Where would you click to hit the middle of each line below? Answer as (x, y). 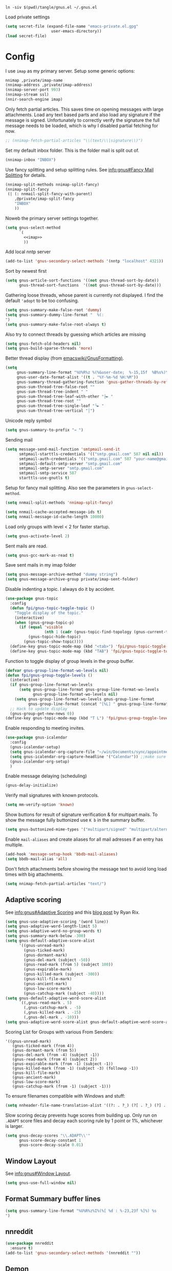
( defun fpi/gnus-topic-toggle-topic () (52, 608)
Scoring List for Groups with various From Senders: (59, 1032)
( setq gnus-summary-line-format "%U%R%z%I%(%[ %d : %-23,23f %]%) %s (81, 1211)
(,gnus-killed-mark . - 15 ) (52, 1013)
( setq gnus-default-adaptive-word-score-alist (56, 998)
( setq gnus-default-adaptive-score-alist (50, 941)
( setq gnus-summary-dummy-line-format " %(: (55, 315)
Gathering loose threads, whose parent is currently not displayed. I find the (84, 295)
